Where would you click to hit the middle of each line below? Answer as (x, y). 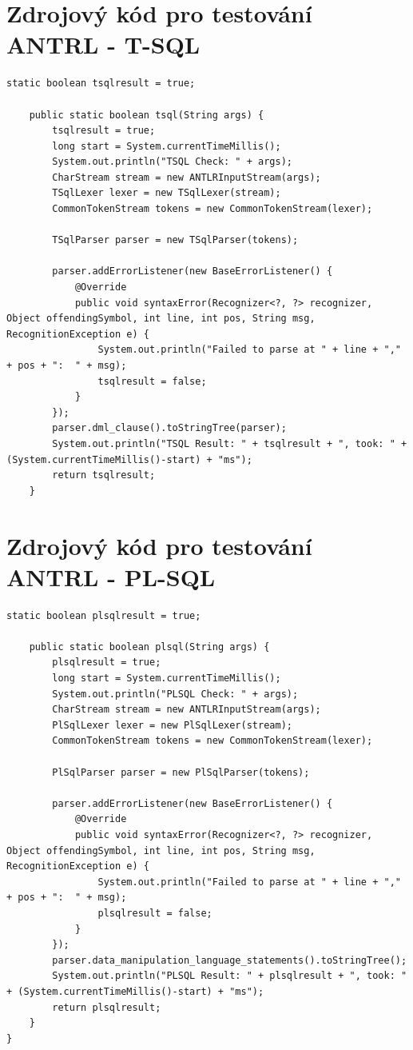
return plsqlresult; (107, 1007)
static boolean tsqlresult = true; (101, 84)
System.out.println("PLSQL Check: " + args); (175, 694)
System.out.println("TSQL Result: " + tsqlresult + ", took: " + (230, 443)
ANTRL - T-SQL (103, 44)
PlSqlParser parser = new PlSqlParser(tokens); (181, 772)
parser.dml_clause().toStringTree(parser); (169, 428)
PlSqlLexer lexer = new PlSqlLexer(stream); (172, 725)
